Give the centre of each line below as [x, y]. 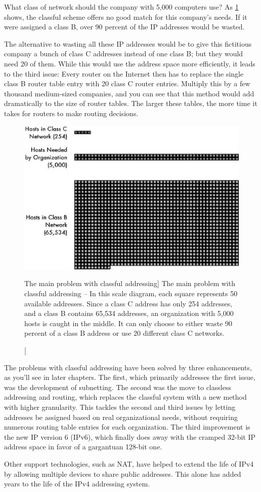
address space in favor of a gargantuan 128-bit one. [83, 447]
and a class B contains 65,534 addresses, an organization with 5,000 [129, 313]
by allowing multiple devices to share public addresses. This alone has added [123, 473]
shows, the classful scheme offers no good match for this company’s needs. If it [126, 16]
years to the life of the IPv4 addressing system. [77, 484]
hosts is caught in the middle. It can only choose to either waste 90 [128, 323]
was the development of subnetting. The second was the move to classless [118, 387]
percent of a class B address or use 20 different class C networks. [124, 333]
